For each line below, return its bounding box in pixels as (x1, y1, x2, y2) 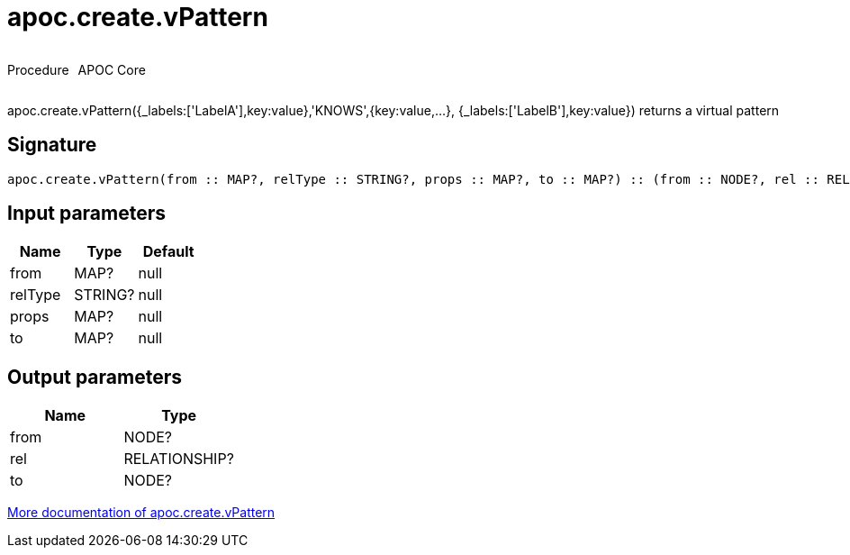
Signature (7, 133, 97, 157)
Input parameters (7, 202, 167, 225)
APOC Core (77, 61, 146, 77)
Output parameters (7, 365, 182, 388)
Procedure (7, 61, 69, 77)
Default (142, 242, 194, 261)
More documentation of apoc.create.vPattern (7, 505, 276, 521)
